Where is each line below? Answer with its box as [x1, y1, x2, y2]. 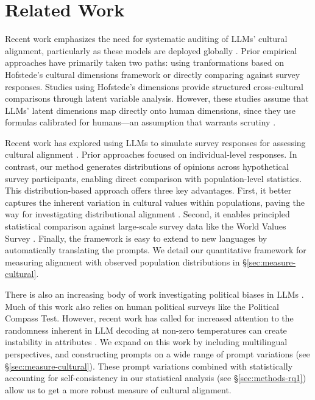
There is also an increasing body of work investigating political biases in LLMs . [5, 288, 304, 300]
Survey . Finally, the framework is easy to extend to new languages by [5, 231, 267, 244]
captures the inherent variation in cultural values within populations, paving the [5, 195, 305, 208]
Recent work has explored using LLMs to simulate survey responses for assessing [5, 136, 306, 149]
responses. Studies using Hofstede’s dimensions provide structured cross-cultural [5, 80, 304, 93]
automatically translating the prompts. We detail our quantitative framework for [5, 244, 306, 256]
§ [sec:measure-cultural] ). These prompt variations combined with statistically [5, 359, 293, 372]
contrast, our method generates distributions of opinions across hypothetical [5, 160, 289, 173]
